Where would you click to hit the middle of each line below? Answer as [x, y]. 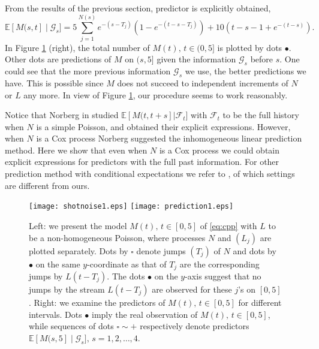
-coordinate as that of [127, 264]
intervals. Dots [55, 314]
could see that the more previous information [88, 71]
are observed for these [192, 289]
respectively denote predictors [195, 326]
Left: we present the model [78, 225]
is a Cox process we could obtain [219, 150]
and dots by [255, 250]
